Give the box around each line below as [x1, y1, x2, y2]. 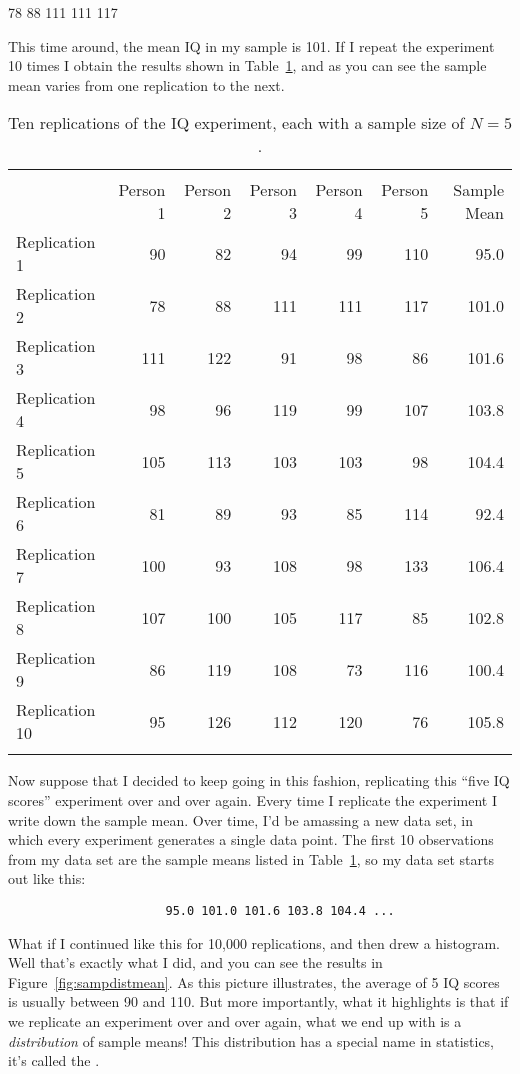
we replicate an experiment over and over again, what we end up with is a [8, 1010, 462, 1031]
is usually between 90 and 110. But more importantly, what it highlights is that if [8, 991, 509, 1012]
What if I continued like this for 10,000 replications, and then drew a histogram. [8, 932, 500, 953]
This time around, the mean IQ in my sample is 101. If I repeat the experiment [8, 35, 495, 56]
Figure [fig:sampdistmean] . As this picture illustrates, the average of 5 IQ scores [8, 971, 500, 992]
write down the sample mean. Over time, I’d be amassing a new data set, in [8, 809, 474, 830]
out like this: [8, 868, 86, 889]
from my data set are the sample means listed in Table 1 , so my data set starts [8, 848, 494, 869]
